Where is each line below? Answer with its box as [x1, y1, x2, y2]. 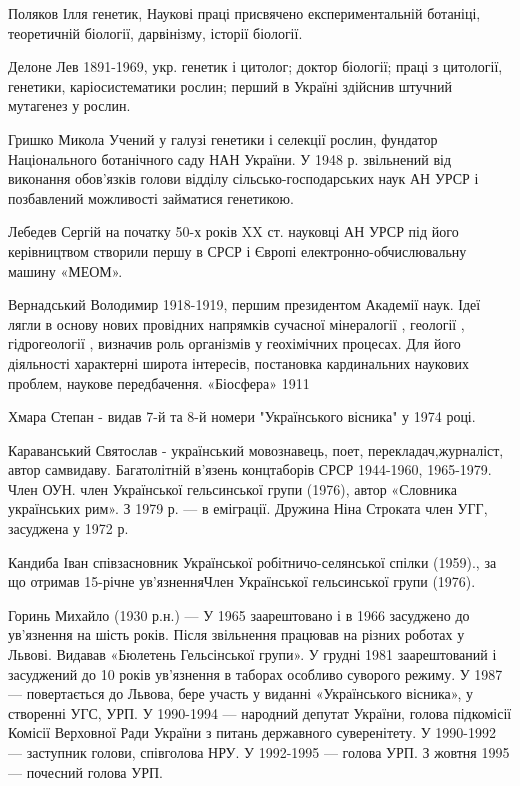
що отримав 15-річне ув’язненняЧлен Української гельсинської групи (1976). [8, 571, 476, 592]
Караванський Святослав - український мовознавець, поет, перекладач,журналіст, [8, 439, 504, 460]
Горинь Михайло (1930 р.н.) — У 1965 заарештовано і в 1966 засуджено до [8, 604, 470, 625]
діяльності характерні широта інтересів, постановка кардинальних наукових [8, 352, 469, 373]
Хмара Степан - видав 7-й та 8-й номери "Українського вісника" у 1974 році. [8, 406, 476, 427]
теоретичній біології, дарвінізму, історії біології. [8, 22, 303, 43]
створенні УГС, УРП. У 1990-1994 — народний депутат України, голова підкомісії [8, 702, 512, 723]
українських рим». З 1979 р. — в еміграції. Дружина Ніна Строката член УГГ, [8, 498, 488, 519]
